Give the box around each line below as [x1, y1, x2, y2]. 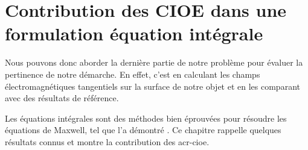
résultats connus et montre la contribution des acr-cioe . [5, 135, 210, 148]
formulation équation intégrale [5, 21, 263, 46]
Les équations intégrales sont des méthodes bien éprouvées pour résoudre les [5, 111, 287, 124]
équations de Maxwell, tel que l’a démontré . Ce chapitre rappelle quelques [5, 123, 281, 136]
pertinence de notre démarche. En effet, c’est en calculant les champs [5, 67, 260, 80]
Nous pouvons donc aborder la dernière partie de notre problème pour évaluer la [5, 56, 303, 69]
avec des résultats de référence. [5, 92, 119, 104]
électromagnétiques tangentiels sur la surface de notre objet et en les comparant [5, 80, 300, 92]
